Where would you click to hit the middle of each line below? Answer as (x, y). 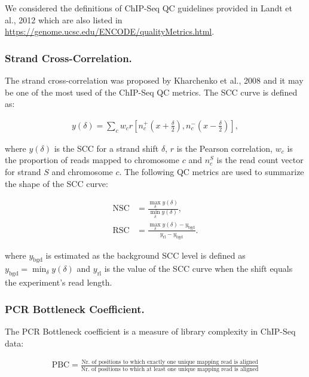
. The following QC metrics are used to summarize (212, 171)
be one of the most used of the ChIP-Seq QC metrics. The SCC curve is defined (151, 92)
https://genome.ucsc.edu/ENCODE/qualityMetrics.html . (110, 31)
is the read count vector (260, 160)
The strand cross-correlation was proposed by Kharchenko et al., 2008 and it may (154, 80)
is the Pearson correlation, (224, 148)
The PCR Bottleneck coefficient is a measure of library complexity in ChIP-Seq (150, 331)
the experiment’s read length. (59, 282)
